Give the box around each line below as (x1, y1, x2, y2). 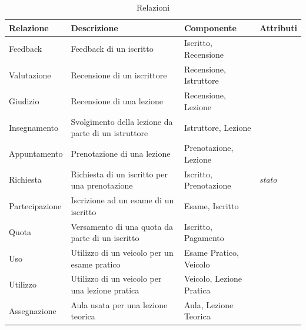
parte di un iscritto (71, 232, 139, 244)
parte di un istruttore (71, 127, 148, 139)
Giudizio (9, 95, 39, 107)
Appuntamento (9, 147, 63, 159)
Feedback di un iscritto (71, 42, 154, 55)
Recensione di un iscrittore (71, 68, 167, 81)
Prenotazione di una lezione (71, 147, 171, 159)
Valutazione (9, 68, 51, 81)
